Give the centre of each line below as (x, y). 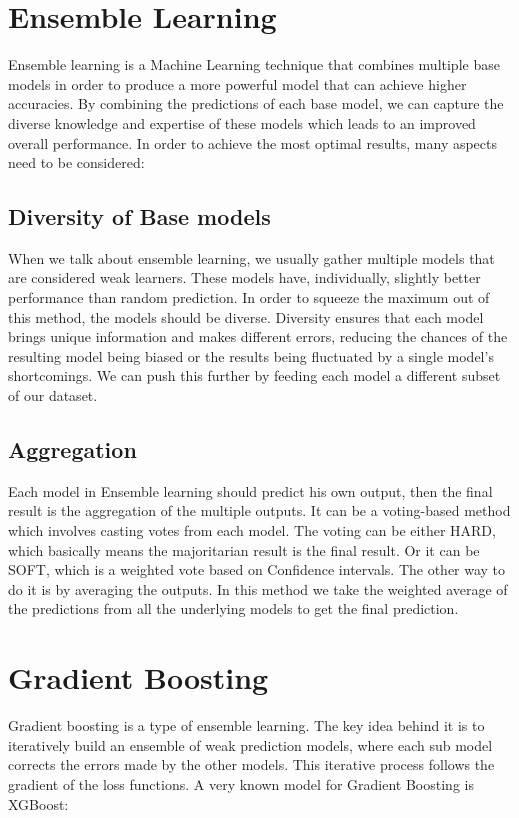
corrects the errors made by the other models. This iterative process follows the (251, 764)
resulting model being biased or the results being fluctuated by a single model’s (251, 355)
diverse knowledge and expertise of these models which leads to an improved (242, 122)
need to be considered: (76, 162)
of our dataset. (53, 395)
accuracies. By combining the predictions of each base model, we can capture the (256, 103)
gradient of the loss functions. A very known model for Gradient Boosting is (241, 783)
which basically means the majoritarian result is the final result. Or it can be (244, 549)
